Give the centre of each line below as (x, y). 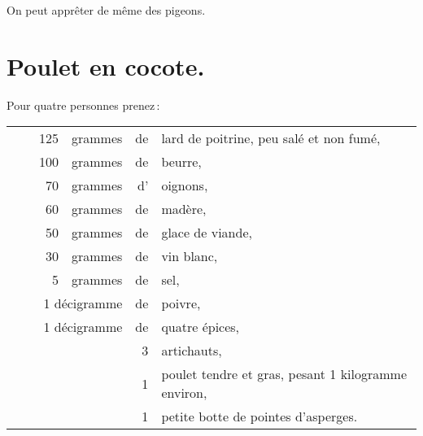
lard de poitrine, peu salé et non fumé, (271, 138)
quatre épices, (201, 327)
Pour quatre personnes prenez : (83, 105)
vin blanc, (190, 256)
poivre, (181, 303)
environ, (184, 393)
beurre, (181, 162)
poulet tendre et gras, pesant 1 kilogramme (284, 374)
